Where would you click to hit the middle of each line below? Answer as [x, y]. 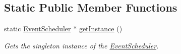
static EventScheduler [38, 29]
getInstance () [101, 29]
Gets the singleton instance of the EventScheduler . [81, 45]
